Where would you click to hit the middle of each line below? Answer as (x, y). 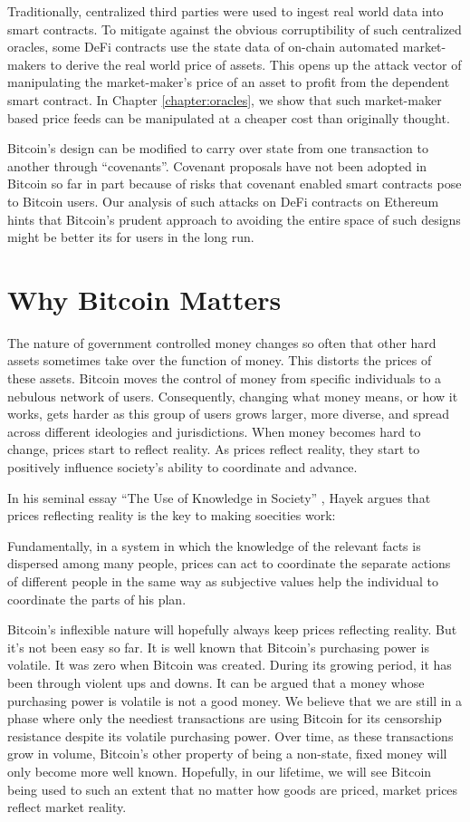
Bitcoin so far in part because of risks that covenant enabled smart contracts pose (235, 184)
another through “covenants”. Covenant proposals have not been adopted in (217, 165)
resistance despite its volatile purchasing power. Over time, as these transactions (230, 735)
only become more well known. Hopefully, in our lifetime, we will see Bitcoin (220, 771)
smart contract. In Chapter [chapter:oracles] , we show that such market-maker (225, 99)
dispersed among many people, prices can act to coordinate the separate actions (229, 563)
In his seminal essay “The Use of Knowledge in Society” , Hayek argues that (219, 497)
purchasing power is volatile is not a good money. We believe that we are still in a (235, 700)
